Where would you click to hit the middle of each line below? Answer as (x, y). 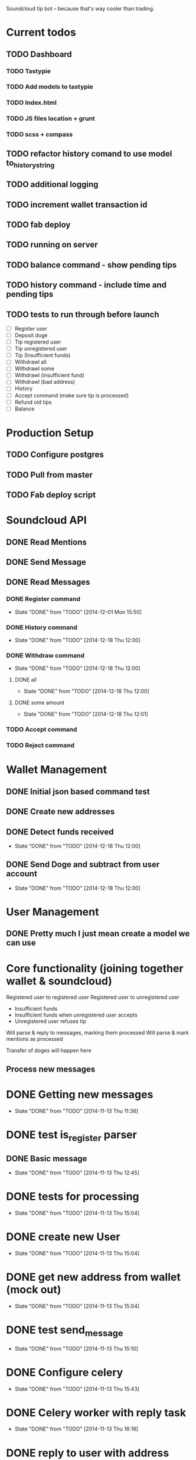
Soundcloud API (46, 520)
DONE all (26, 680)
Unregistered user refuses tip (50, 1021)
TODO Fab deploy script (51, 495)
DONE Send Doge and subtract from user (83, 865)
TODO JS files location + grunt (51, 119)
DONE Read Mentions (46, 542)
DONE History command (42, 627)
